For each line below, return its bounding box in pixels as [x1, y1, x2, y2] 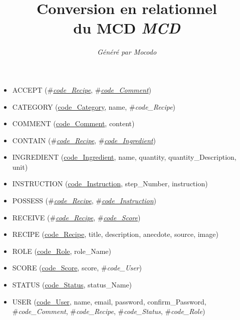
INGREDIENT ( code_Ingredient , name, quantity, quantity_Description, [12, 152, 236, 162]
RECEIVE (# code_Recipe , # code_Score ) [12, 212, 141, 222]
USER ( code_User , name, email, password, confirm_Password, [12, 296, 206, 306]
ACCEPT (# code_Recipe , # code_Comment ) [12, 84, 151, 95]
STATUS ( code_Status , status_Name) [12, 279, 132, 290]
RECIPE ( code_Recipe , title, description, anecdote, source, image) [12, 229, 218, 239]
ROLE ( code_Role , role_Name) [12, 245, 112, 256]
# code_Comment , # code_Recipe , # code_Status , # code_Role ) [12, 306, 205, 316]
